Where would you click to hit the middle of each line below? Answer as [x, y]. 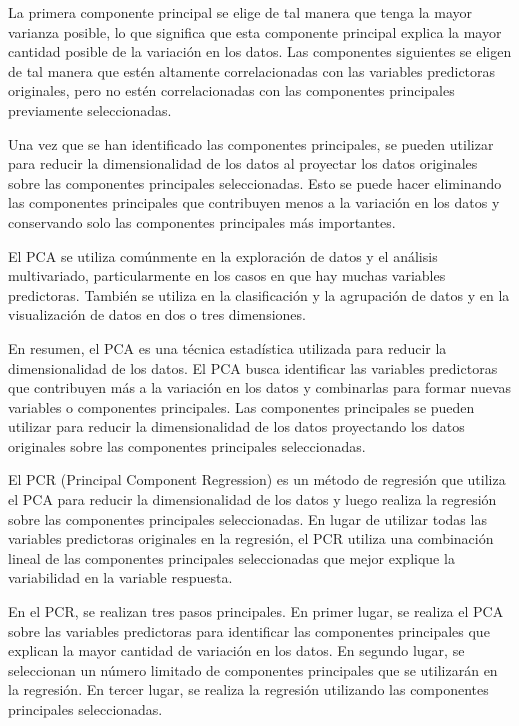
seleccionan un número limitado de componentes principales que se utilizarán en [253, 669]
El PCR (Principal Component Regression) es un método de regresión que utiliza [257, 479]
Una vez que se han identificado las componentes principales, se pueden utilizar [251, 143]
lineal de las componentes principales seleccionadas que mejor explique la [231, 557]
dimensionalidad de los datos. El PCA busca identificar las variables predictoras [253, 367]
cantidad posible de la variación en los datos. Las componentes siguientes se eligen [260, 51]
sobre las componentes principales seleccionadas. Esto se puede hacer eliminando [255, 182]
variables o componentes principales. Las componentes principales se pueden [241, 406]
